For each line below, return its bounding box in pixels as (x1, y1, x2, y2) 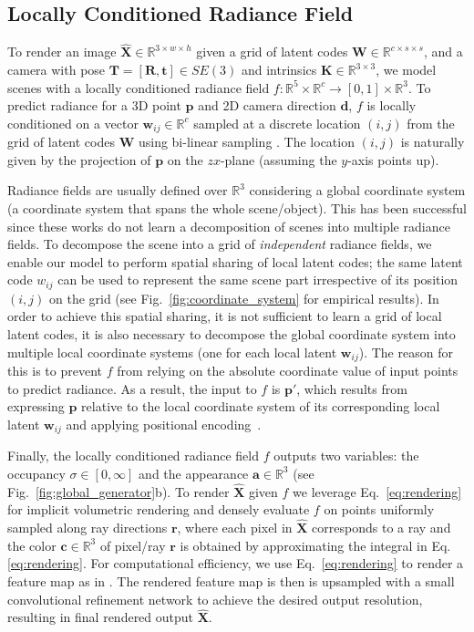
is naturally (400, 132, 465, 151)
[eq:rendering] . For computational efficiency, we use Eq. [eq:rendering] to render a (7, 554, 464, 573)
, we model (376, 60, 437, 79)
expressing (7, 397, 65, 416)
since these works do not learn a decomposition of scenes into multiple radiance (7, 216, 450, 235)
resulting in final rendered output (7, 607, 194, 627)
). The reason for (358, 342, 453, 361)
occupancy (7, 463, 66, 482)
